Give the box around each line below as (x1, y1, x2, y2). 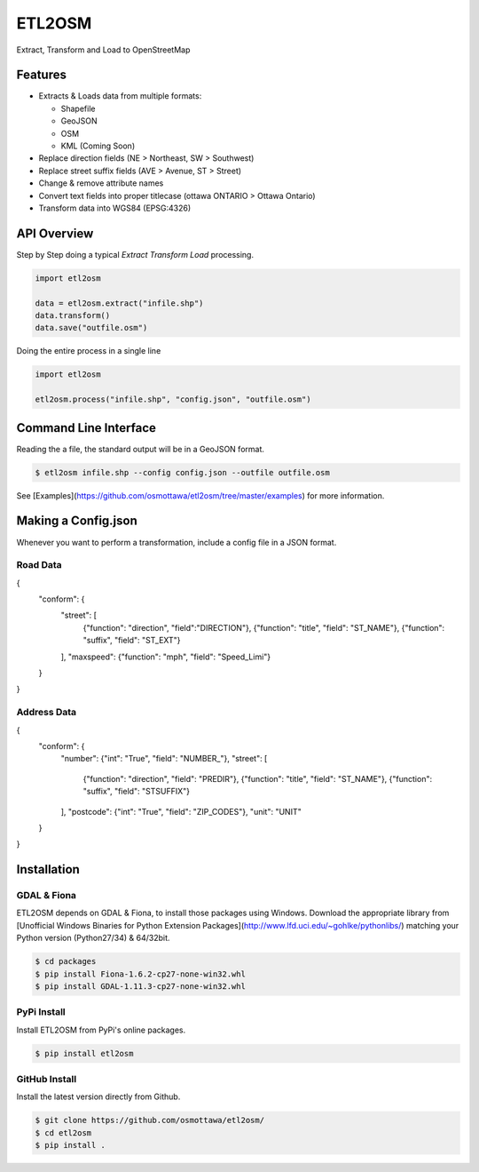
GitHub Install (16, 1073, 77, 1086)
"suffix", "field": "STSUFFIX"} (82, 786, 191, 797)
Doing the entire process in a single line (16, 346, 161, 356)
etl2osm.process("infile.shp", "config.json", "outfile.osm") (35, 395, 311, 404)
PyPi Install (16, 1006, 66, 1018)
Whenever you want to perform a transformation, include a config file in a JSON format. (16, 537, 337, 547)
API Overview (16, 226, 94, 241)
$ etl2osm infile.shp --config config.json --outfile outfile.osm (35, 467, 330, 477)
